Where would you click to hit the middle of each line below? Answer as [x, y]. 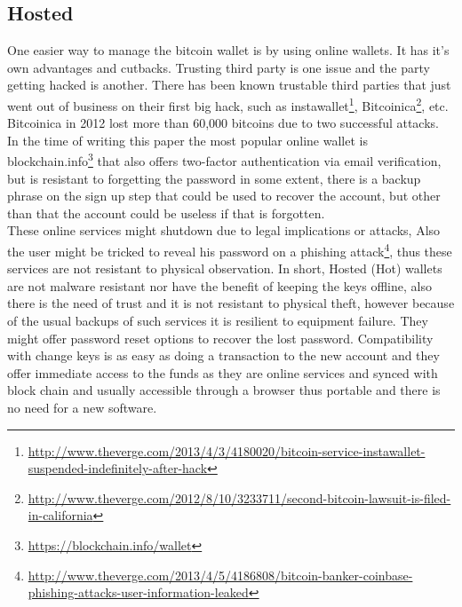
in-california [60, 515]
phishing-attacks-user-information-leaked [138, 592]
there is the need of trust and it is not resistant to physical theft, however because [231, 303]
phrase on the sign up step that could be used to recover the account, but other [224, 196]
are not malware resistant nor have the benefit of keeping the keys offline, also [219, 285]
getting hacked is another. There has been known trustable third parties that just [229, 85]
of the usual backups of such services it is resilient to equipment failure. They [218, 321]
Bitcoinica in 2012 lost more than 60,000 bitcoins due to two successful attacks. [223, 123]
